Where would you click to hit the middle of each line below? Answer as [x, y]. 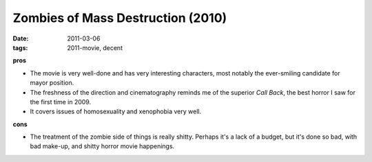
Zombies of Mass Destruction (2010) [120, 18]
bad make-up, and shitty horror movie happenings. [102, 146]
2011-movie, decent [95, 47]
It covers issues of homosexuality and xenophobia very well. [116, 112]
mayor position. [52, 83]
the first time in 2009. [61, 102]
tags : [20, 47]
